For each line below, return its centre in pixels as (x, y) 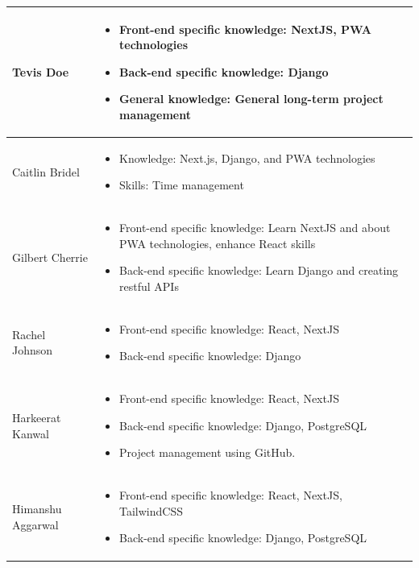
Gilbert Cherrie (50, 257)
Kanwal (31, 433)
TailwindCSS (151, 510)
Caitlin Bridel (46, 171)
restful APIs (149, 286)
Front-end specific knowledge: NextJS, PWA (246, 29)
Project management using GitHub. (207, 452)
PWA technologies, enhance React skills (218, 243)
